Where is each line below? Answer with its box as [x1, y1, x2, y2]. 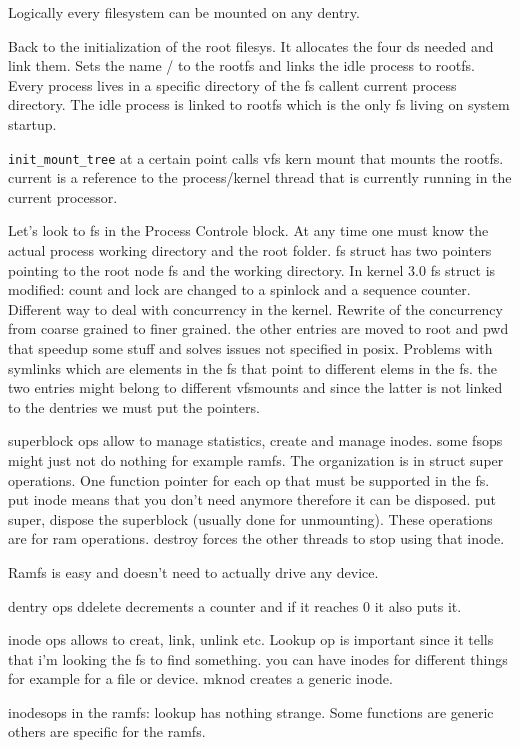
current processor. [8, 186, 118, 207]
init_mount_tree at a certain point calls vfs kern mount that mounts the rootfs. [8, 147, 504, 168]
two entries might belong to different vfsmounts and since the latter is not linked [8, 377, 503, 398]
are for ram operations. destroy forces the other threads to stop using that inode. [8, 528, 505, 549]
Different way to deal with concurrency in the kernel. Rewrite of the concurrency [8, 298, 503, 319]
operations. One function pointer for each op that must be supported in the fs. [8, 469, 490, 490]
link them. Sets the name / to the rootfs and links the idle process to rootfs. [8, 55, 475, 76]
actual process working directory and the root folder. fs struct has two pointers [8, 240, 492, 260]
